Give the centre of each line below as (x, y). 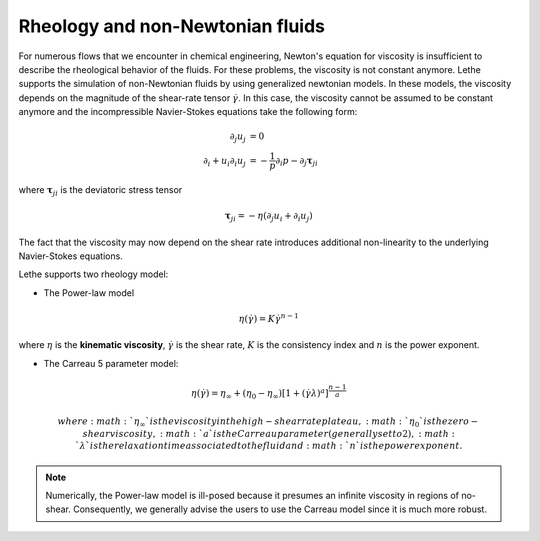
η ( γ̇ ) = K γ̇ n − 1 (268, 317)
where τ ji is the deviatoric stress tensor (100, 190)
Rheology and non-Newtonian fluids (171, 26)
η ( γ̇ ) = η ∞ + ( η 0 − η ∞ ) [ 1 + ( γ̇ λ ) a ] (259, 394)
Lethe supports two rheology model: (93, 274)
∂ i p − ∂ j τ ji (297, 162)
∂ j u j (238, 138)
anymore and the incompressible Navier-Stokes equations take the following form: (188, 112)
